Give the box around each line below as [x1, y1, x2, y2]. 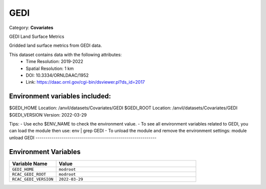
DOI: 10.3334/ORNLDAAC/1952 [26, 72, 89, 78]
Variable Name [12, 160, 48, 167]
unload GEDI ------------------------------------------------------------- [9, 134, 157, 140]
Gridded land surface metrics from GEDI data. [9, 42, 102, 49]
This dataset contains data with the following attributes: [9, 52, 122, 58]
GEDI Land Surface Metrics [9, 33, 65, 39]
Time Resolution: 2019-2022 [26, 59, 83, 64]
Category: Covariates [9, 25, 54, 31]
